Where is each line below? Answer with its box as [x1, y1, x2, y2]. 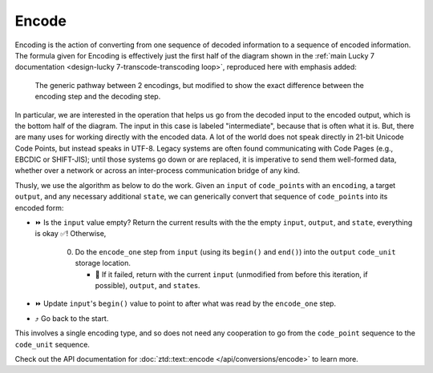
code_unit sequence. [14, 339, 90, 349]
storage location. [75, 259, 132, 268]
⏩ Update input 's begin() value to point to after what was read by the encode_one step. [34, 299, 337, 308]
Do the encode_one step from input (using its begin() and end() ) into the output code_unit [75, 247, 396, 256]
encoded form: [14, 203, 64, 212]
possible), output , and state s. [95, 280, 200, 290]
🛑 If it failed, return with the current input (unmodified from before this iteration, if [95, 269, 368, 279]
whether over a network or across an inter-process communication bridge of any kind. [14, 166, 301, 175]
